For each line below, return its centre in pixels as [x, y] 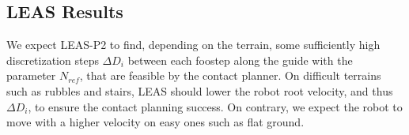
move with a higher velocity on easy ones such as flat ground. [155, 122]
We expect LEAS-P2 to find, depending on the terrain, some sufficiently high [193, 45]
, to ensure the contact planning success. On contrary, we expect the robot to [215, 106]
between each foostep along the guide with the [240, 60]
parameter [31, 75]
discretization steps [53, 60]
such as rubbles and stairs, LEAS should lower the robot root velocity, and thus [200, 90]
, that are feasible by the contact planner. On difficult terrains [230, 75]
